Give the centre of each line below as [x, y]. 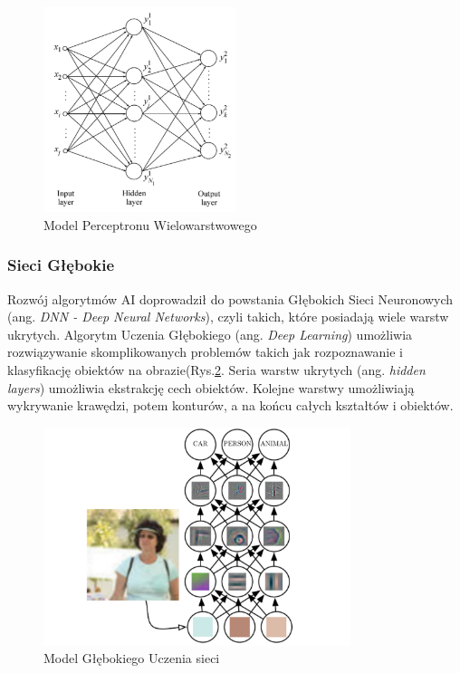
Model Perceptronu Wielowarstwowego [150, 224]
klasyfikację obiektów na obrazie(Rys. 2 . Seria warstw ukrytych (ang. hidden [216, 369]
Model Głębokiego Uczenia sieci [132, 658]
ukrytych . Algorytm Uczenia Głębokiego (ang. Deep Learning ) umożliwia [210, 334]
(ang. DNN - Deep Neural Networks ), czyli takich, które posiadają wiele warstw [228, 317]
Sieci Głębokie [61, 265]
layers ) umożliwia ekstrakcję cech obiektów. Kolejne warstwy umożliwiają [211, 387]
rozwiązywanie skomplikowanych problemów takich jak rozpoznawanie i [205, 352]
